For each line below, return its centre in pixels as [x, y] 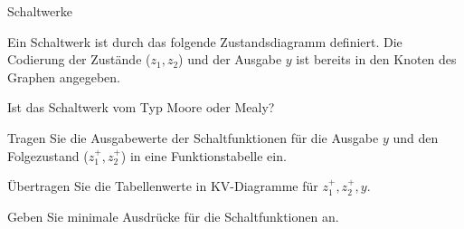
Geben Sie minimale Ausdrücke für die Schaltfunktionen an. [173, 216]
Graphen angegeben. [64, 76]
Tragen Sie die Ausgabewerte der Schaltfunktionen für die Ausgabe [193, 137]
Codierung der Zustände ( [79, 59]
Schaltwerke [40, 11]
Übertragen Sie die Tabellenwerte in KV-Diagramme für [163, 186]
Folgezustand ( [48, 155]
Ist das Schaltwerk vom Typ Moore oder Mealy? [141, 107]
